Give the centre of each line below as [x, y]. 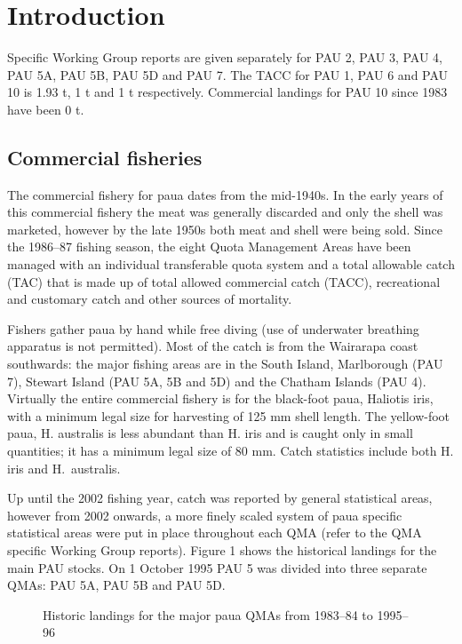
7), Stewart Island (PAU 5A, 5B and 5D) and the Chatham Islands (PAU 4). [217, 381]
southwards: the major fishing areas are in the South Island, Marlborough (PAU [225, 364]
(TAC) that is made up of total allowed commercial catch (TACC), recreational [224, 281]
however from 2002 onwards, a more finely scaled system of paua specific [205, 515]
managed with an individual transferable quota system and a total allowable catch [231, 264]
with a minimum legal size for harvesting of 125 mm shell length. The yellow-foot [229, 415]
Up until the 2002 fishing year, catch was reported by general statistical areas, [220, 498]
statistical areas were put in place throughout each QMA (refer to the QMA [215, 533]
